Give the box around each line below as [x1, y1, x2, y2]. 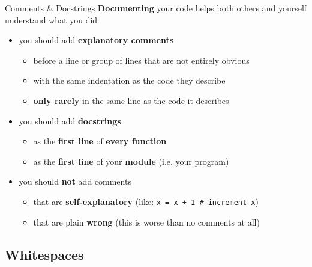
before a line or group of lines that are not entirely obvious [33, 54, 250, 66]
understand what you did [5, 13, 98, 26]
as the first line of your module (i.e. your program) [33, 155, 229, 167]
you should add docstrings [19, 114, 121, 127]
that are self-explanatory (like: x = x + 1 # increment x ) [33, 195, 259, 207]
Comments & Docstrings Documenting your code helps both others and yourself [5, 2, 307, 14]
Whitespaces [5, 245, 84, 263]
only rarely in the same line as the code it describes [33, 94, 229, 106]
